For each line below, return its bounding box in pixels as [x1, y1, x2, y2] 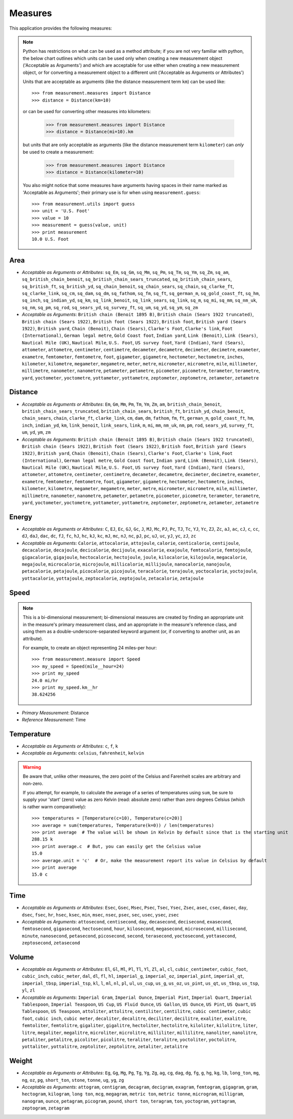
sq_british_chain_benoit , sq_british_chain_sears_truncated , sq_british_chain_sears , [22, 276, 232, 283]
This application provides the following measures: [9, 25, 112, 31]
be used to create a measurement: [23, 149, 94, 155]
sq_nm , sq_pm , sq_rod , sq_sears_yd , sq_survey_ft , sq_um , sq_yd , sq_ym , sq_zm [22, 304, 198, 310]
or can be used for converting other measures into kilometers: [23, 109, 151, 115]
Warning [23, 764, 41, 770]
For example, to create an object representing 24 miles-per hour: [23, 645, 157, 651]
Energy [9, 513, 33, 521]
